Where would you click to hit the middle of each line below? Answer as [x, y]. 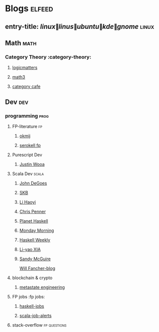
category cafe [26, 86]
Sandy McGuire [35, 259]
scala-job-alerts [36, 315]
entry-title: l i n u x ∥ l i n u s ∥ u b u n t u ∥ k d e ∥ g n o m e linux [80, 27]
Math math [21, 43]
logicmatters [25, 68]
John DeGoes [33, 183]
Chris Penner [33, 211]
